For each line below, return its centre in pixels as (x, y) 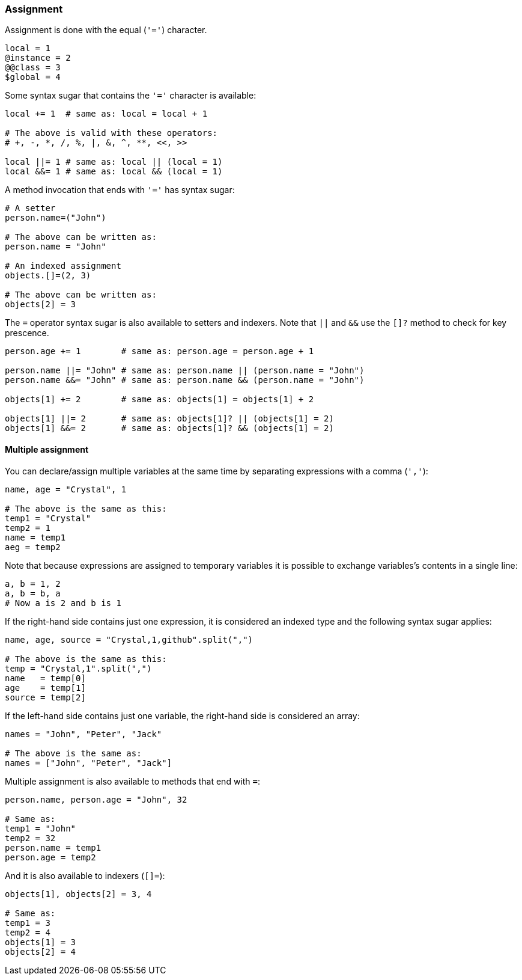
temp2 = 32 (30, 838)
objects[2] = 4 (41, 951)
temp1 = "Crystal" (48, 518)
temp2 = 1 (28, 528)
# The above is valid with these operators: (111, 133)
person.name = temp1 (53, 847)
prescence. (27, 333)
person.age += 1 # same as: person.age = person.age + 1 (159, 351)
